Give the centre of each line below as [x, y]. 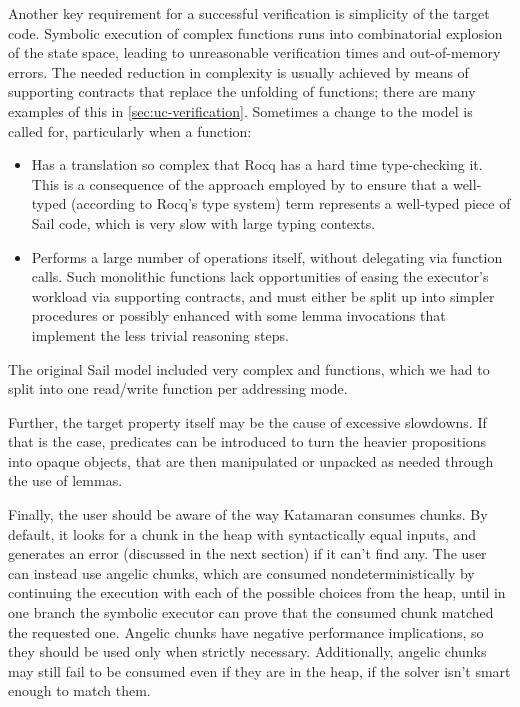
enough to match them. [79, 690]
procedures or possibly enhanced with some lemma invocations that [238, 315]
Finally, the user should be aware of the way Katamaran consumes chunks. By [248, 514]
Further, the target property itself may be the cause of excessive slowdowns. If [247, 421]
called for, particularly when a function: [130, 130]
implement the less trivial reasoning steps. [160, 334]
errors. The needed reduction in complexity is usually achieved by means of [238, 71]
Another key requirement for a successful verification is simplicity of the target [249, 13]
